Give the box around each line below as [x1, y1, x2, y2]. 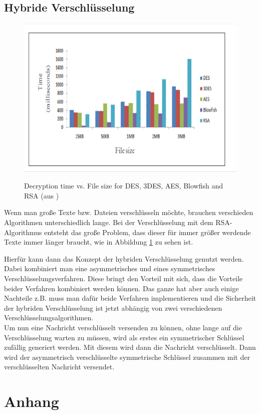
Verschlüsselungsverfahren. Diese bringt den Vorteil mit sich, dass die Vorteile [4, 273, 243, 284]
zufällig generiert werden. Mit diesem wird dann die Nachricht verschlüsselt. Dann [4, 342, 256, 352]
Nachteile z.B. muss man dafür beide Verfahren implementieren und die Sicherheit [4, 293, 256, 303]
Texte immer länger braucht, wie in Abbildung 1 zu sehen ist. [4, 237, 193, 247]
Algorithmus [4, 227, 42, 237]
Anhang [4, 391, 59, 411]
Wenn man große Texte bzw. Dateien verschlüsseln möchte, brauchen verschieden [4, 207, 253, 218]
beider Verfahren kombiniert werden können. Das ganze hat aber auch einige [4, 283, 239, 293]
